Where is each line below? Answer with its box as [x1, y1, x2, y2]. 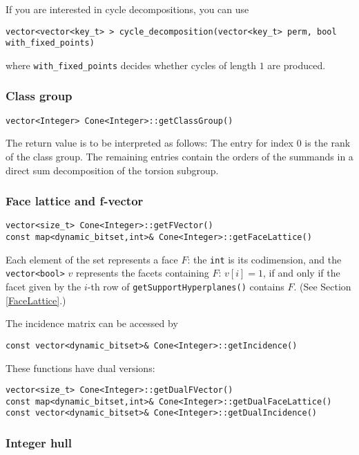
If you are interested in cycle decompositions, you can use [6, 2, 249, 16]
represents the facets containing [76, 266, 209, 280]
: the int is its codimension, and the [187, 252, 342, 266]
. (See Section [293, 279, 351, 294]
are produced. [267, 57, 326, 72]
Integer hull [6, 434, 72, 452]
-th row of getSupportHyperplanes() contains [87, 279, 284, 294]
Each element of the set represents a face [6, 252, 178, 266]
